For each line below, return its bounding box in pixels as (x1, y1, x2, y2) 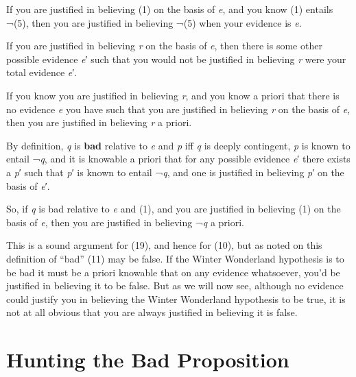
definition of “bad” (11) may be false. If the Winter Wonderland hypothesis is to (6, 251, 344, 265)
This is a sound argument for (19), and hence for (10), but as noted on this (6, 238, 322, 252)
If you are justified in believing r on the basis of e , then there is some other (6, 38, 322, 53)
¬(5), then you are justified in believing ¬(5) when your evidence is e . (6, 15, 302, 29)
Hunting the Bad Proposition (6, 345, 289, 374)
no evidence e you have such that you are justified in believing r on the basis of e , (6, 101, 351, 116)
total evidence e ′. (6, 65, 78, 80)
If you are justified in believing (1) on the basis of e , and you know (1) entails (6, 2, 333, 16)
